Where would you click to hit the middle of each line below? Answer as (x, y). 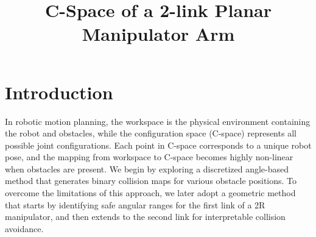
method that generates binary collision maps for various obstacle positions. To (151, 181)
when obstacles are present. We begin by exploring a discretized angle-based (147, 168)
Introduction (59, 92)
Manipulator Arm (158, 34)
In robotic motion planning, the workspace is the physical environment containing (158, 121)
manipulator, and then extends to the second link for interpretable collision (145, 217)
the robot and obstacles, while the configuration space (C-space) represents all (151, 133)
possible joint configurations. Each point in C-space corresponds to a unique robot (158, 145)
